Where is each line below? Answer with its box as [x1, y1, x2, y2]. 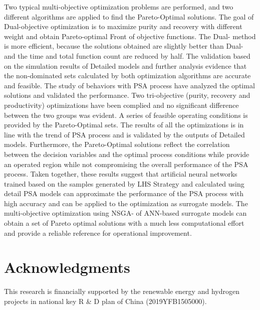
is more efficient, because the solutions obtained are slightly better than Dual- [4, 41, 243, 51]
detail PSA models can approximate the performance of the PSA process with [4, 188, 243, 199]
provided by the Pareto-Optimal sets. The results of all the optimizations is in [4, 119, 244, 130]
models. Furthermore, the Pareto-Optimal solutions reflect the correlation [4, 139, 230, 149]
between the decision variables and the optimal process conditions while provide [4, 148, 249, 159]
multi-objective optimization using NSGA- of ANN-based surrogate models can [4, 208, 247, 218]
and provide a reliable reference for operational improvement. [4, 227, 192, 238]
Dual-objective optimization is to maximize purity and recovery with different [4, 21, 242, 32]
